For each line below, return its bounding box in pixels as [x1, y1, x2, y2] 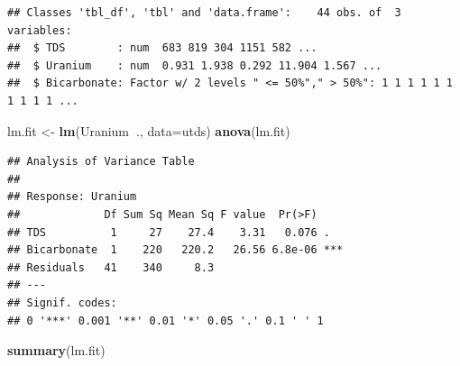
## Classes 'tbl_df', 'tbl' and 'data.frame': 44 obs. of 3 [7, 6, 401, 19]
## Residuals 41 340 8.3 [7, 261, 215, 274]
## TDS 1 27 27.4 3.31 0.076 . [7, 225, 330, 239]
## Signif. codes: [7, 296, 117, 309]
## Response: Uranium [7, 190, 137, 204]
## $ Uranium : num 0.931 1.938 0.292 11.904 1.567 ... [7, 59, 382, 72]
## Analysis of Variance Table [7, 155, 195, 169]
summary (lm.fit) [7, 341, 106, 360]
